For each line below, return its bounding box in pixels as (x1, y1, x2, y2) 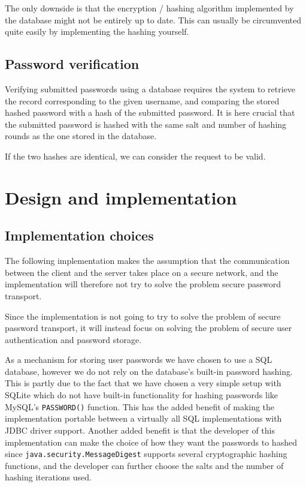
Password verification (5, 55, 140, 73)
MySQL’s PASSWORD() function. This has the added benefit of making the (5, 400, 275, 413)
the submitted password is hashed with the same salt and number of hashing (5, 118, 287, 130)
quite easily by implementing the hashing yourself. (5, 25, 189, 38)
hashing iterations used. (5, 471, 92, 483)
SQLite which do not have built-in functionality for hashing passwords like (5, 389, 278, 401)
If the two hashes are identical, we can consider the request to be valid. (5, 149, 266, 162)
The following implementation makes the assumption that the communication (5, 254, 290, 267)
